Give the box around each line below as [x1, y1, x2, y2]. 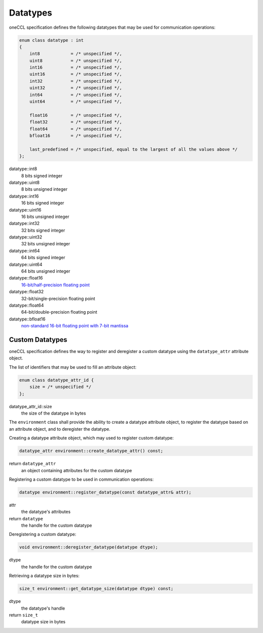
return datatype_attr [9, 461, 56, 467]
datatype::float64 [9, 302, 44, 308]
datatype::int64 [9, 248, 40, 254]
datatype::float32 [9, 289, 44, 295]
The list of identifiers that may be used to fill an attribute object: [9, 364, 136, 370]
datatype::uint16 [9, 207, 41, 213]
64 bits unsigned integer [21, 268, 71, 274]
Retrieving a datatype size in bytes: [9, 573, 80, 579]
